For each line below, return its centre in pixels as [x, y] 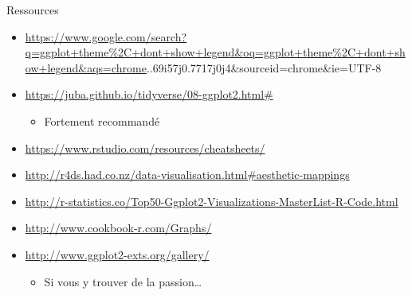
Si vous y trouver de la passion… [123, 281]
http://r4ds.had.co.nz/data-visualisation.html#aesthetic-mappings [187, 175]
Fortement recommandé [102, 120]
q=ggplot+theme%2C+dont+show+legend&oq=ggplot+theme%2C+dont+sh [215, 52]
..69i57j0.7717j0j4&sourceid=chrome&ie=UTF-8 [264, 67]
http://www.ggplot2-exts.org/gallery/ [117, 254]
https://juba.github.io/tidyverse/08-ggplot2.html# [149, 94]
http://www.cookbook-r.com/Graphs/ [118, 228]
